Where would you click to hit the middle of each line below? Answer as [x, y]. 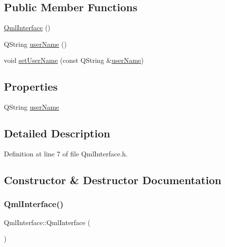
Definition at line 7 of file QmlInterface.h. [66, 153]
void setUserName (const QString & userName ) [74, 60]
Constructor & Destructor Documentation [113, 180]
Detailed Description [57, 133]
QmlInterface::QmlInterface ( [47, 222]
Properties [31, 86]
